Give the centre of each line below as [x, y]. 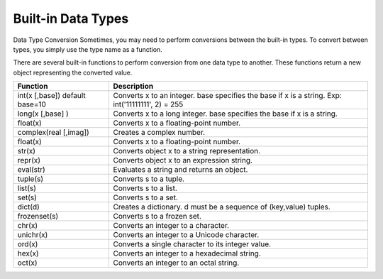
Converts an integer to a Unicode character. [186, 235]
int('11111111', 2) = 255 [148, 104]
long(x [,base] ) [43, 114]
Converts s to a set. [146, 197]
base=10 [32, 104]
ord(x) [28, 244]
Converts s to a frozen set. [157, 217]
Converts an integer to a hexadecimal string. [187, 253]
